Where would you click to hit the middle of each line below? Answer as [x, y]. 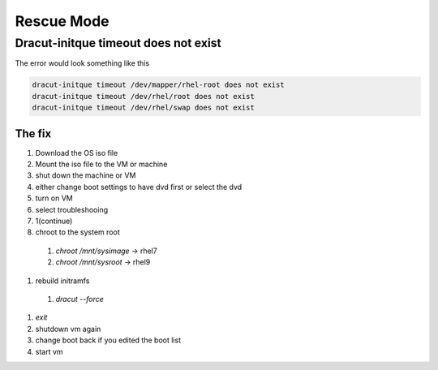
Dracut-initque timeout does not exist [118, 43]
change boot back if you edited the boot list [108, 340]
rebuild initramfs [62, 281]
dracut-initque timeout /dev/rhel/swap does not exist [143, 108]
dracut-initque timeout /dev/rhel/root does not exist [143, 96]
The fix [33, 133]
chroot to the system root [78, 232]
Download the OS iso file [77, 153]
